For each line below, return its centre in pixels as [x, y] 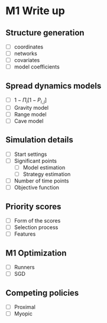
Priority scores [33, 206]
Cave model [29, 121]
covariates [27, 60]
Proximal [25, 307]
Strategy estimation [47, 174]
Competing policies [42, 293]
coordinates [29, 47]
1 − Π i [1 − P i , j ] [30, 100]
